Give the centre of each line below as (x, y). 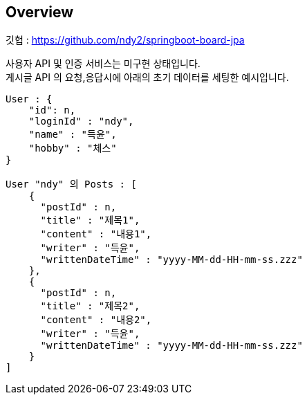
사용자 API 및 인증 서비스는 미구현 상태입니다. (103, 64)
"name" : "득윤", (73, 135)
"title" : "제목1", (90, 220)
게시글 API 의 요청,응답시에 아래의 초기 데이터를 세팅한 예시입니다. (147, 78)
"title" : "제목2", (90, 306)
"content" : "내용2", (96, 320)
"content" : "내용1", (96, 234)
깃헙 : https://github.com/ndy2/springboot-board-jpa (125, 40)
